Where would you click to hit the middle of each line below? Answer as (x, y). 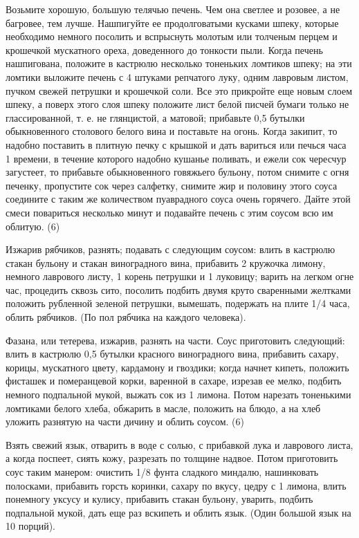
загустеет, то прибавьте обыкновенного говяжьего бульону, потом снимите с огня (177, 172)
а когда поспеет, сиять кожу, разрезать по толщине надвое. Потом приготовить (172, 458)
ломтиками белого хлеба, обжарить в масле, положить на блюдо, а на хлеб (163, 408)
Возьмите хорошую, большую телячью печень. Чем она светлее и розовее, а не (173, 9)
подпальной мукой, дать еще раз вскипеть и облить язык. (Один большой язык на (178, 512)
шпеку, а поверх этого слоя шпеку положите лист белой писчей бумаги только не (177, 104)
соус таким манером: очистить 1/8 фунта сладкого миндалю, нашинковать (162, 472)
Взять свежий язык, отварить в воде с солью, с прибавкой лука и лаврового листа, (179, 444)
